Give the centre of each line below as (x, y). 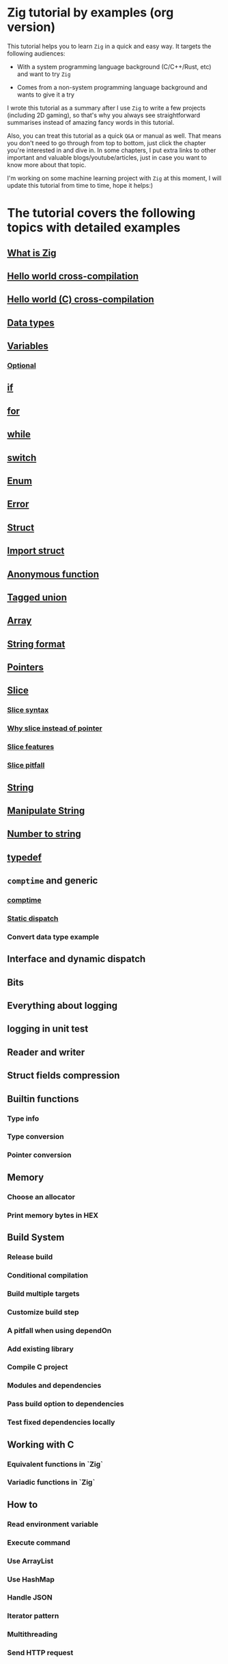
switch (22, 457)
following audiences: (36, 53)
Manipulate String (46, 810)
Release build (30, 1257)
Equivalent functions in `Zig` (55, 1464)
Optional (22, 366)
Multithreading (32, 1635)
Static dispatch (33, 918)
